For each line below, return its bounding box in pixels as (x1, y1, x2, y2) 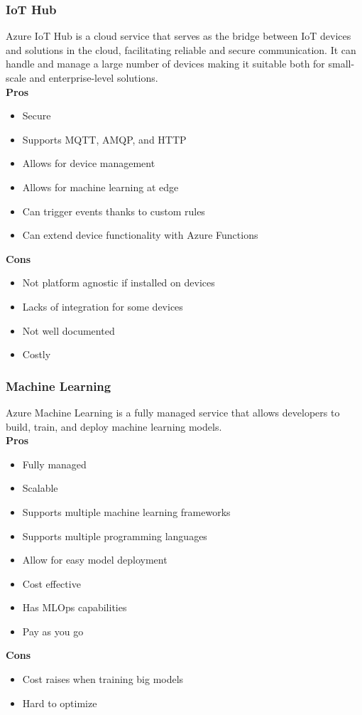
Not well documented (22, 323, 115, 338)
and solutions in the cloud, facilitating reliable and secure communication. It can (6, 42, 356, 57)
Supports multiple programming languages (22, 528, 207, 543)
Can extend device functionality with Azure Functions (22, 227, 258, 242)
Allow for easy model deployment (22, 552, 168, 567)
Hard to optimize (22, 695, 97, 710)
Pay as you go (22, 623, 84, 638)
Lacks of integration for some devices (22, 299, 183, 313)
